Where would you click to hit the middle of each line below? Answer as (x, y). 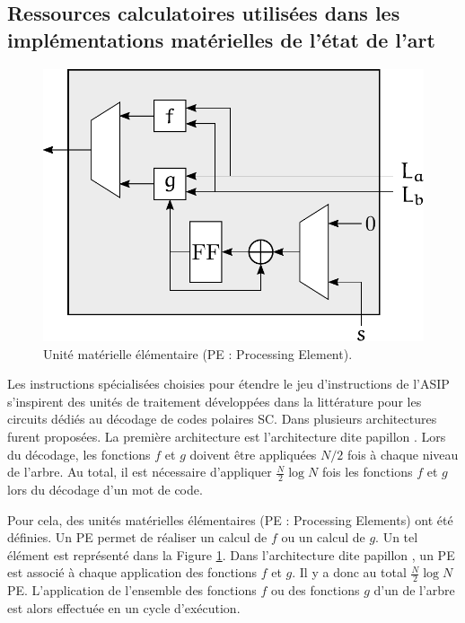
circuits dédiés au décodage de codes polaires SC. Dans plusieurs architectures (222, 419)
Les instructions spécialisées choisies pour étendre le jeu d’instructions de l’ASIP (228, 384)
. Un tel (397, 537)
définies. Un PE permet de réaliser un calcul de (137, 537)
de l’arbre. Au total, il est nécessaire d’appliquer (140, 472)
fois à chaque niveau (403, 454)
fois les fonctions (367, 472)
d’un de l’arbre (414, 590)
